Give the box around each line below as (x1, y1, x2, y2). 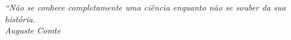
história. (5, 12, 36, 25)
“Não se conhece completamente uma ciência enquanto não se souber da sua (5, 1, 286, 13)
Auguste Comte (5, 24, 61, 36)
